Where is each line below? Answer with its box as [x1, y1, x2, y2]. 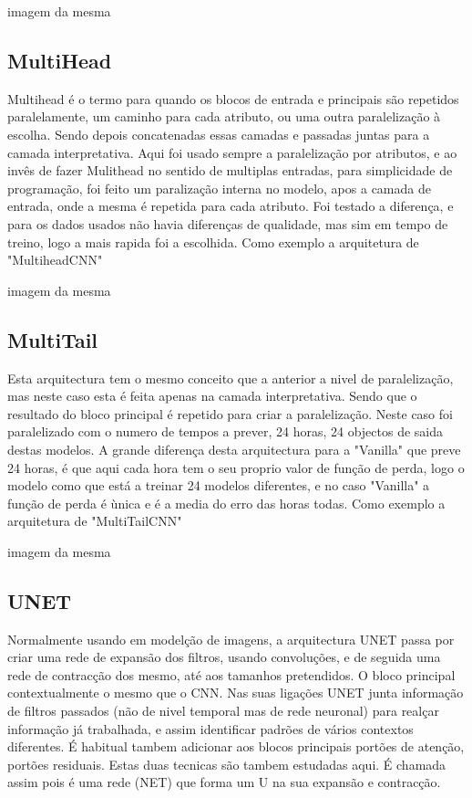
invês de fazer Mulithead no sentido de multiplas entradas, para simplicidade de [7, 161, 453, 180]
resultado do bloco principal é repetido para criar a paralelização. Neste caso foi [7, 404, 453, 423]
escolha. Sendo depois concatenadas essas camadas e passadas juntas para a [7, 124, 430, 143]
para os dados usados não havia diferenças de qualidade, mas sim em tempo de [7, 214, 448, 233]
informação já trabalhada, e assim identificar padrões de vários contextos [7, 719, 414, 738]
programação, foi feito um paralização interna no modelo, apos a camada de [7, 178, 431, 197]
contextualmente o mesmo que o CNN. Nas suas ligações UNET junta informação [7, 683, 464, 702]
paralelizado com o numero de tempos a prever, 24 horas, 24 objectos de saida [7, 422, 444, 441]
